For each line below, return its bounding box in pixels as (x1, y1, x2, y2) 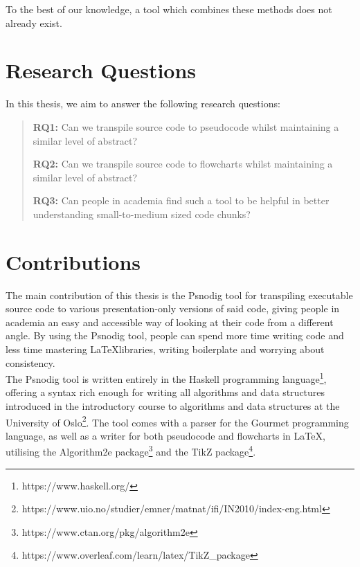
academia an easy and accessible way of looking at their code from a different (6, 314, 334, 329)
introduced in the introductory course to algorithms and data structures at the (6, 399, 340, 413)
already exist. (6, 15, 62, 30)
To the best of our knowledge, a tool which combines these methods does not (6, 2, 332, 16)
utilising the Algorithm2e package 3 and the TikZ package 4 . (6, 442, 256, 459)
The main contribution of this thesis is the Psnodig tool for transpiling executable (6, 287, 353, 302)
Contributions (6, 247, 141, 276)
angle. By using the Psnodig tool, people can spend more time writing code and (6, 328, 344, 343)
